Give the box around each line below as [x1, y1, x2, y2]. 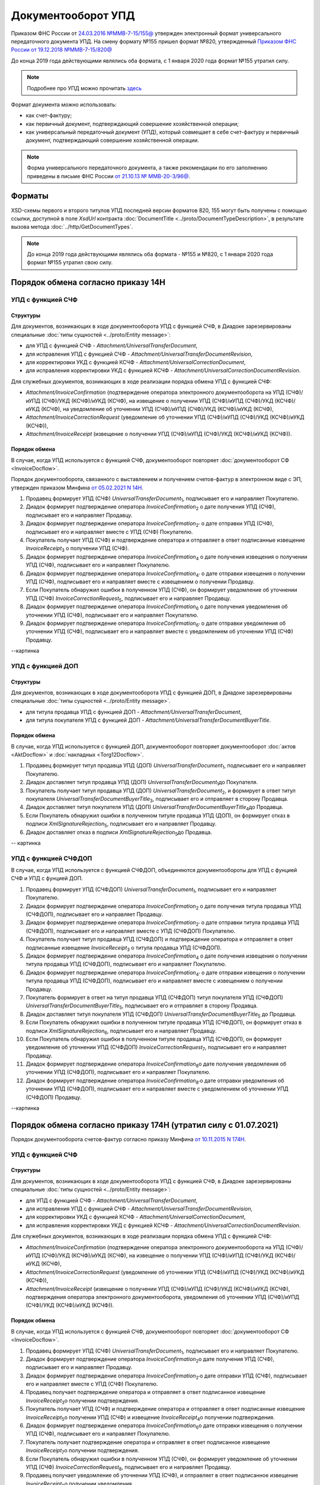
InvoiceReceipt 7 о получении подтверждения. [25, 1447, 139, 1455]
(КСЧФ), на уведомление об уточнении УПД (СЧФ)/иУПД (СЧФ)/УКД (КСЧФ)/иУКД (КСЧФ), [41, 405, 274, 412]
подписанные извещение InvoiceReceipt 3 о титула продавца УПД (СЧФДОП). [25, 944, 222, 953]
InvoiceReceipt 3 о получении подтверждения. [25, 1396, 139, 1405]
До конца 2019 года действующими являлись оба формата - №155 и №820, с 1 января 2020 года [27, 251, 274, 258]
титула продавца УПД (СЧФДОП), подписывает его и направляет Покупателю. [25, 960, 226, 968]
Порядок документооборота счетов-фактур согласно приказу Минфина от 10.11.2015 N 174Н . [11, 1135, 246, 1143]
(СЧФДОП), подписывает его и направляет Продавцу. [25, 911, 163, 918]
